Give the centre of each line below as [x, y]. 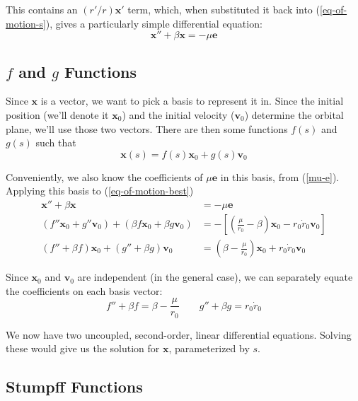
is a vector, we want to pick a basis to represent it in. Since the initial [192, 101]
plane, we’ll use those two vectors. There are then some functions [147, 128]
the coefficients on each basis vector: [84, 290]
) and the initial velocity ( [178, 114]
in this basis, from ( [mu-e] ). [280, 176]
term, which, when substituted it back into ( [224, 9]
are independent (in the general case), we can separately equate [215, 277]
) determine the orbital [294, 114]
